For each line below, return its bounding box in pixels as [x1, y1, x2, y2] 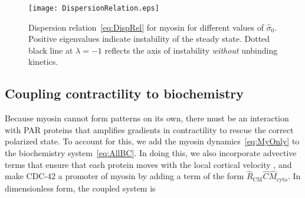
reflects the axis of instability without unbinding [104, 44, 278, 56]
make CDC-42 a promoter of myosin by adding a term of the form [5, 170, 244, 182]
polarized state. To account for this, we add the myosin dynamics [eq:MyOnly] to [5, 135, 300, 147]
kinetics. [28, 55, 58, 68]
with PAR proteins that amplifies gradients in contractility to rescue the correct [5, 123, 294, 136]
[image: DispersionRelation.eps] [28, 4, 159, 12]
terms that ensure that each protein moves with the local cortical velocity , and [5, 158, 292, 170]
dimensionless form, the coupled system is [5, 181, 156, 194]
